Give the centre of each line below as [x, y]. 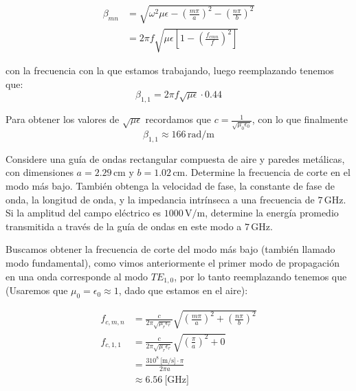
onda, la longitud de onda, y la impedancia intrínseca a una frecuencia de [160, 199]
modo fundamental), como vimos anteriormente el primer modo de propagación [173, 263]
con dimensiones [40, 172]
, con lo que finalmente [300, 119]
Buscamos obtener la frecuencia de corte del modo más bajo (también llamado [170, 249]
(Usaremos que [37, 290]
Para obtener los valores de [63, 119]
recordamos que [178, 119]
